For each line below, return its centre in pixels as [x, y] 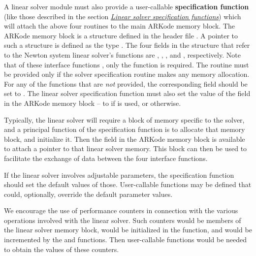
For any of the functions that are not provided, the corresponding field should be [126, 83]
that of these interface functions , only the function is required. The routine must [127, 64]
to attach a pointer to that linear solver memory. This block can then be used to [126, 148]
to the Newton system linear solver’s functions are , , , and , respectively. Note [122, 54]
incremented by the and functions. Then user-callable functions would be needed [126, 240]
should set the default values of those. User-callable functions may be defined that [128, 184]
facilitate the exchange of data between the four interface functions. [106, 158]
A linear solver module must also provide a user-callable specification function [127, 6]
